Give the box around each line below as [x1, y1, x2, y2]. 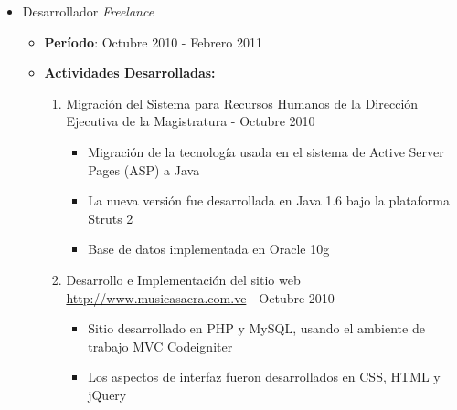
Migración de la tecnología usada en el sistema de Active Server [88, 142, 444, 161]
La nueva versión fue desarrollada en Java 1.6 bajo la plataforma [88, 191, 451, 210]
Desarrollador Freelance [22, 2, 154, 20]
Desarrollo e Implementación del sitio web [66, 269, 301, 289]
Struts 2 [88, 208, 133, 227]
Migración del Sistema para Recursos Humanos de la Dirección [66, 93, 419, 112]
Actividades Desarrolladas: [44, 63, 216, 82]
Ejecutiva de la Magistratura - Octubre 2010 [66, 111, 315, 131]
